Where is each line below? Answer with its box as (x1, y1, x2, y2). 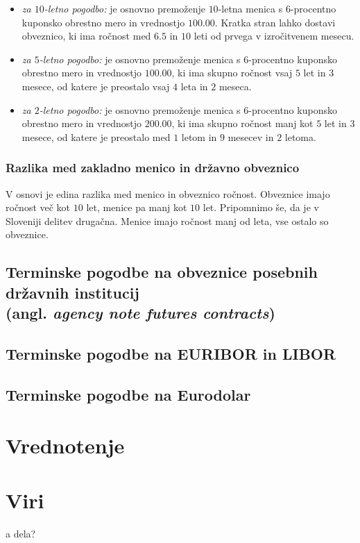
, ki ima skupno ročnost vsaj (171, 65, 293, 80)
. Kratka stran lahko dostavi (214, 15, 336, 29)
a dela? (6, 526, 36, 540)
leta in (180, 78, 208, 93)
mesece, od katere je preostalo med (22, 129, 171, 144)
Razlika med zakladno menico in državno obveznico (6, 159, 300, 176)
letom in (181, 129, 217, 144)
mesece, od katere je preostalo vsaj (22, 78, 170, 93)
